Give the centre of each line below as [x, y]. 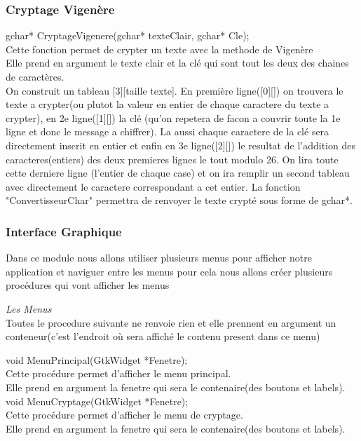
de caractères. [35, 76]
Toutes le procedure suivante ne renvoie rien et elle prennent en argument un [171, 322]
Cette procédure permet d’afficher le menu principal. [118, 373]
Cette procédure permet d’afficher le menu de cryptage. [124, 415]
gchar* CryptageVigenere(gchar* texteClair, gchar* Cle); [128, 35]
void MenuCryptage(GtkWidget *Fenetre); [97, 401]
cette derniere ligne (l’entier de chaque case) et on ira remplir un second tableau [178, 173]
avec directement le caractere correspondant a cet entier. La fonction [153, 186]
